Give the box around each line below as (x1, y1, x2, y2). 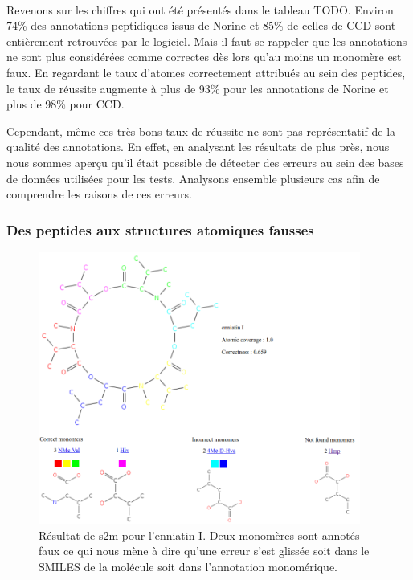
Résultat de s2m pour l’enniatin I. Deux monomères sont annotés (39, 526, 360, 543)
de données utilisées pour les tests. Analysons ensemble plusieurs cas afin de (6, 170, 380, 186)
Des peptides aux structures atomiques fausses (6, 219, 314, 239)
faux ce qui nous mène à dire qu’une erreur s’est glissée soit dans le (39, 542, 370, 559)
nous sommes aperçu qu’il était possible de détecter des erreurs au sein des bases (6, 153, 404, 170)
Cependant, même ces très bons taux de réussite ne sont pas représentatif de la (6, 122, 396, 139)
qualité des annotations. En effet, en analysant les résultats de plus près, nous (6, 138, 390, 155)
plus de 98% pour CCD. (6, 96, 125, 112)
